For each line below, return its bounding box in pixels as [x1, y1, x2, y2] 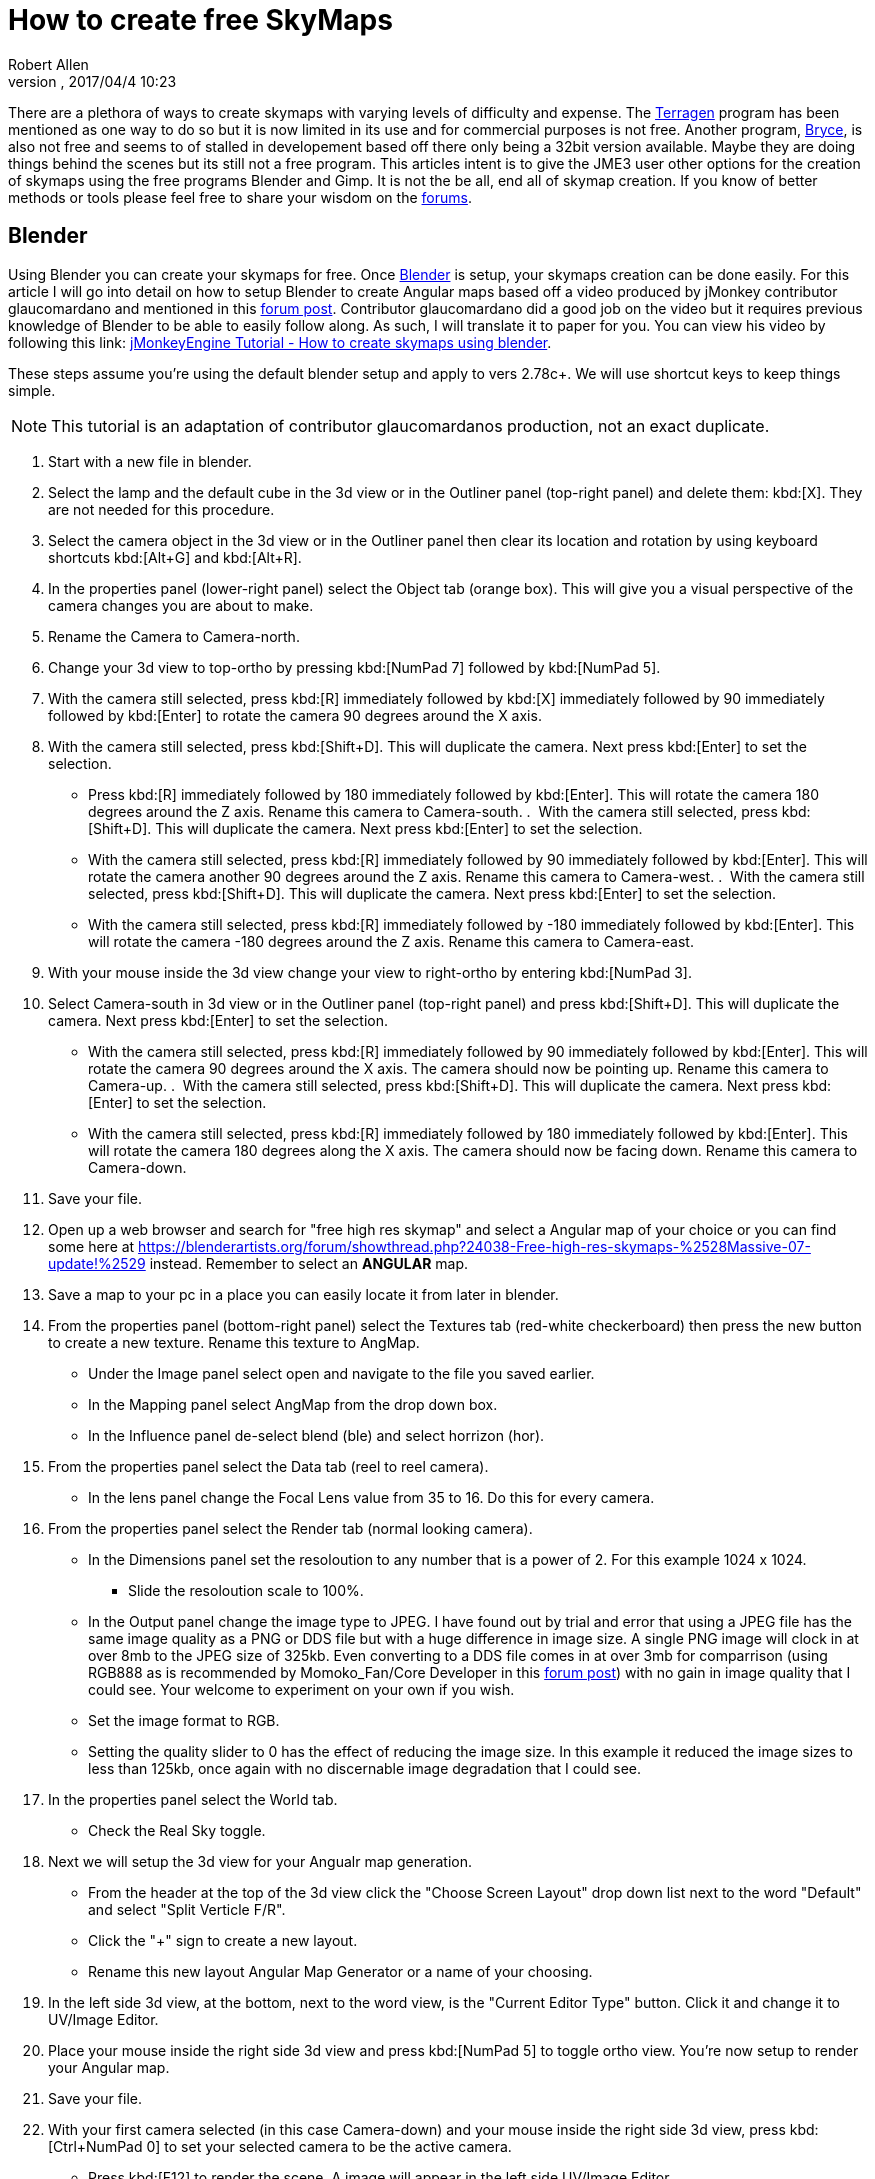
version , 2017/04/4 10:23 [8, 72, 177, 90]
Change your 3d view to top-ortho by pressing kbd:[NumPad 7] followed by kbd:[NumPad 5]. [48, 658, 661, 676]
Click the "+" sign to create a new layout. [88, 1931, 358, 1949]
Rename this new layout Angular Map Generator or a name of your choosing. [88, 1962, 593, 1980]
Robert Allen [8, 55, 89, 73]
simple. [8, 381, 56, 399]
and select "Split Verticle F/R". [88, 1900, 286, 1918]
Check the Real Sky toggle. [88, 1821, 266, 1839]
